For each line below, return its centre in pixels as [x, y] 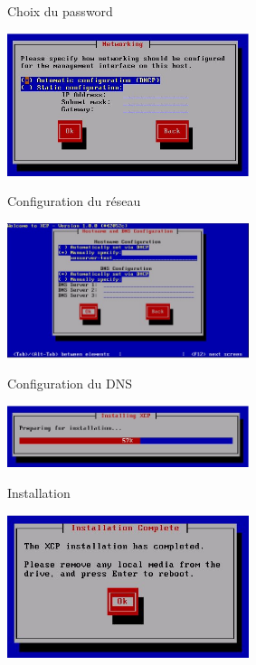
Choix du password [60, 11]
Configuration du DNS [70, 384]
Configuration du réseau [74, 201]
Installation [39, 493]
